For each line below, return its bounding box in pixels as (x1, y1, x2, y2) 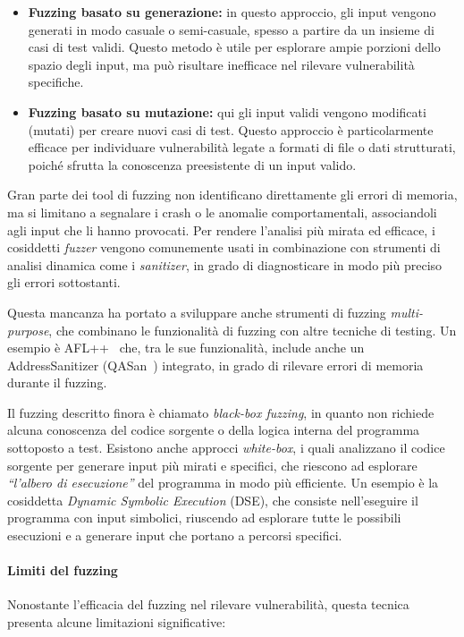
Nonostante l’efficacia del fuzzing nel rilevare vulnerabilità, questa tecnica (7, 595, 409, 614)
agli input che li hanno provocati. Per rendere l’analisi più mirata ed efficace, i (7, 220, 435, 239)
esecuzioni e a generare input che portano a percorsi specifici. (7, 526, 342, 545)
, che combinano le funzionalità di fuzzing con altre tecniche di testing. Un (48, 320, 457, 339)
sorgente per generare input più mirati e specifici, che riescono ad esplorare (7, 455, 418, 474)
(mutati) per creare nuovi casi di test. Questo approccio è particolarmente (28, 120, 434, 139)
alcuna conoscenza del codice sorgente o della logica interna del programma (7, 420, 420, 439)
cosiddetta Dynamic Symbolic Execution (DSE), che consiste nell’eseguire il (7, 490, 418, 509)
